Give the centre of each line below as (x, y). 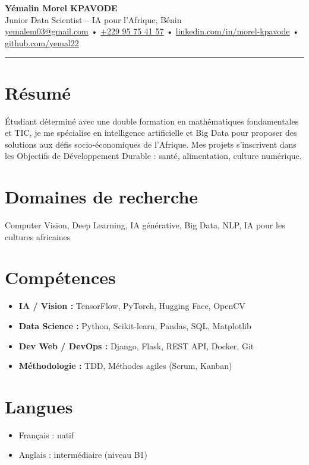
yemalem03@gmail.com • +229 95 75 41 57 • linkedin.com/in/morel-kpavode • (152, 31)
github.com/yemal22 (42, 42)
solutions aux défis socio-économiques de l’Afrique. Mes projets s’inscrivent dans (151, 144)
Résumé (38, 92)
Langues (39, 406)
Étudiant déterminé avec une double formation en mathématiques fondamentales (152, 121)
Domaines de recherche (102, 197)
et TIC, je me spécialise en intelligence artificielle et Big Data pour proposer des (151, 133)
